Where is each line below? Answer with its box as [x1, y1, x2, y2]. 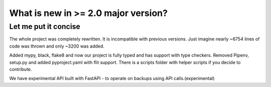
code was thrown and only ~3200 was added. [9, 43, 105, 49]
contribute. [9, 66, 32, 72]
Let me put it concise [9, 22, 80, 31]
